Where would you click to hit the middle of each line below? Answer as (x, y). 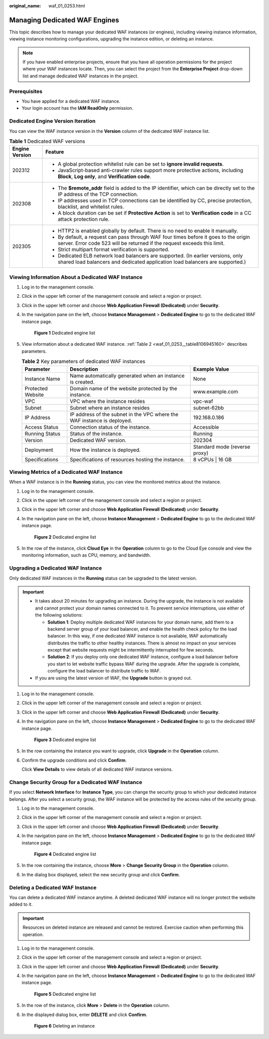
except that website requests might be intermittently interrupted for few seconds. (131, 650)
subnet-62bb (208, 408)
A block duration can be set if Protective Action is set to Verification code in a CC (154, 213)
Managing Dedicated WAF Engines (64, 20)
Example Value (211, 369)
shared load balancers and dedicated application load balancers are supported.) (152, 262)
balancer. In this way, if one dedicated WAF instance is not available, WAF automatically (137, 636)
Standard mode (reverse (222, 446)
